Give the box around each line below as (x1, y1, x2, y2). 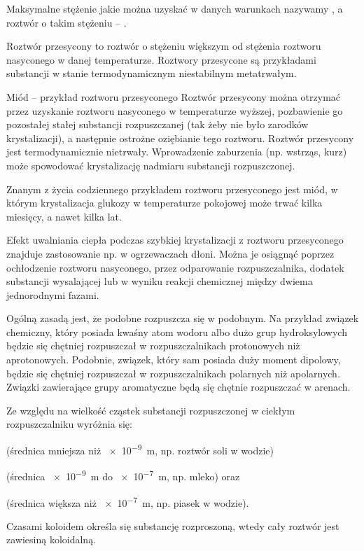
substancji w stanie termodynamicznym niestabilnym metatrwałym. (6, 66, 297, 81)
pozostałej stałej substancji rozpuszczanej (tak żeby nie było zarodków (6, 117, 309, 132)
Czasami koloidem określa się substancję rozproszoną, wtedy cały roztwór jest (6, 518, 339, 533)
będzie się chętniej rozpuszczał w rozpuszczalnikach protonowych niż (6, 338, 300, 353)
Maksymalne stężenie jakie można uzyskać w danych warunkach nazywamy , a (6, 1, 343, 15)
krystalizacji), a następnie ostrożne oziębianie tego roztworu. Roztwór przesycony (6, 130, 354, 145)
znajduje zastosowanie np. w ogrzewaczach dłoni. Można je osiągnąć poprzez (6, 246, 335, 260)
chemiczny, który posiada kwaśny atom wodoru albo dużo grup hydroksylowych (6, 324, 347, 339)
